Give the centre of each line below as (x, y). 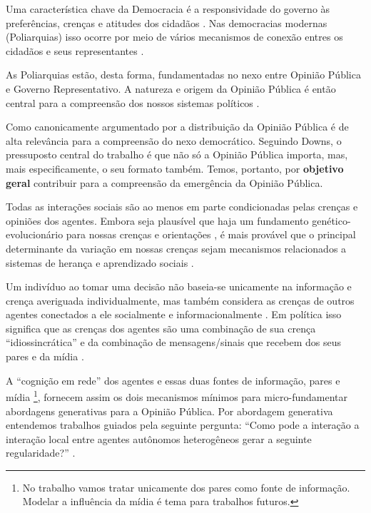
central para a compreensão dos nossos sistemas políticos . (133, 102)
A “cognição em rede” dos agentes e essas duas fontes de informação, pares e (173, 380)
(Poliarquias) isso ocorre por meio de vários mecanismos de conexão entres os (174, 37)
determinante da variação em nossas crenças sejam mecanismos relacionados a (176, 248)
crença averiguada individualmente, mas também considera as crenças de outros (180, 300)
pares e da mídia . (45, 356)
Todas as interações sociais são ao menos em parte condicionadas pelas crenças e (182, 207)
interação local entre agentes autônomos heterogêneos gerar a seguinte (159, 438)
